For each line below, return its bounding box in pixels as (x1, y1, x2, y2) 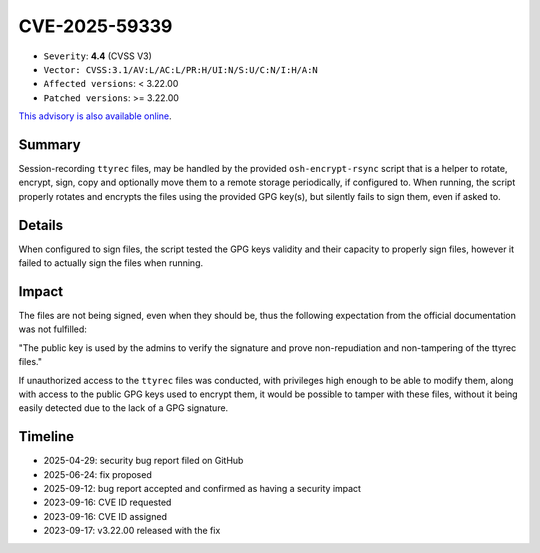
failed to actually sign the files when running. (18, 257, 204, 269)
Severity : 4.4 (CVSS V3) (43, 50, 152, 62)
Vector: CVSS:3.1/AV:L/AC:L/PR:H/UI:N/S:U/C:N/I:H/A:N (43, 64, 319, 75)
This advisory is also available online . (18, 110, 172, 122)
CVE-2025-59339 (18, 15, 173, 37)
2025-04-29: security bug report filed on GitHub (43, 455, 244, 467)
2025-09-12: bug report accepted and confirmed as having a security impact (43, 483, 362, 495)
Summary (18, 136, 81, 153)
